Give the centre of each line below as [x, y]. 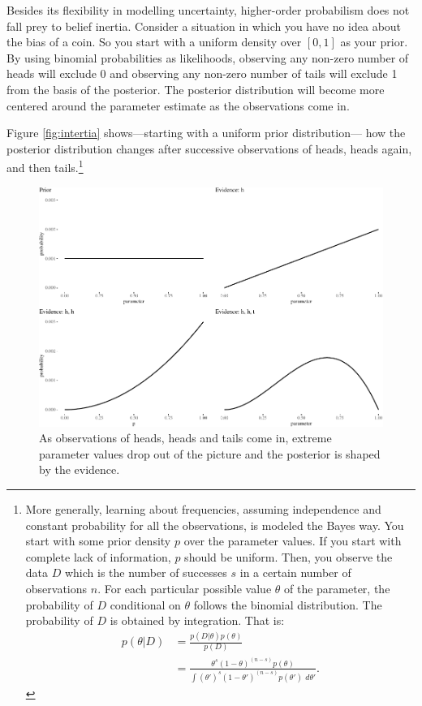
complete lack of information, [98, 556]
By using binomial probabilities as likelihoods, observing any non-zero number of [208, 57]
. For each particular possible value [185, 588]
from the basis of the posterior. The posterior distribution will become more [196, 89]
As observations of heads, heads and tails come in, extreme [185, 438]
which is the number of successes [146, 573]
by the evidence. [80, 469]
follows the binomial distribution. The [288, 604]
